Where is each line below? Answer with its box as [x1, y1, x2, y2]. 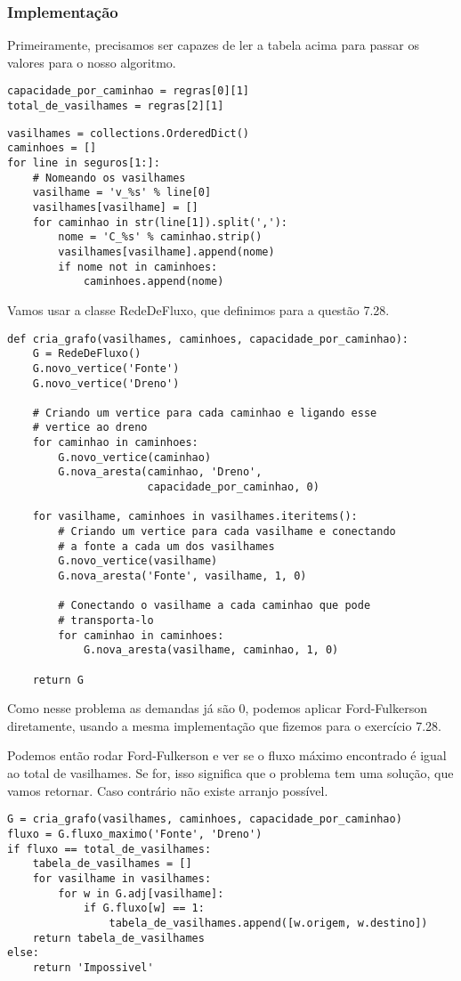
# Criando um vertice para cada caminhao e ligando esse [32, 406, 377, 419]
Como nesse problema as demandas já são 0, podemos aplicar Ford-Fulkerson [7, 699, 428, 718]
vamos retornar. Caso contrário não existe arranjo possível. [7, 781, 328, 799]
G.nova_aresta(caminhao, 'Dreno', [58, 466, 263, 479]
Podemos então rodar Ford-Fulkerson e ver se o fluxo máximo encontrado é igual [7, 746, 447, 765]
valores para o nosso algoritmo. [7, 53, 176, 71]
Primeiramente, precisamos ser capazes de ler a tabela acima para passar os [7, 36, 419, 54]
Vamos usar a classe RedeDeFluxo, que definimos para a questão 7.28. [7, 300, 390, 319]
